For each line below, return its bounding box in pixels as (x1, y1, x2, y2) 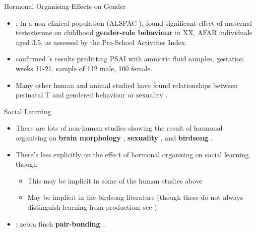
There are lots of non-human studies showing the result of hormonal (15, 123, 223, 133)
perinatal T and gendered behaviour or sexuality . (15, 90, 168, 100)
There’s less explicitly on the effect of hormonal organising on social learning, (15, 149, 251, 159)
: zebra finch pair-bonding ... (15, 218, 106, 229)
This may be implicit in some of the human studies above (27, 175, 202, 186)
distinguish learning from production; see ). (27, 201, 159, 212)
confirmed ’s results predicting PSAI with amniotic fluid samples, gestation (15, 53, 244, 64)
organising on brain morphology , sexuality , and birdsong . (15, 132, 213, 142)
